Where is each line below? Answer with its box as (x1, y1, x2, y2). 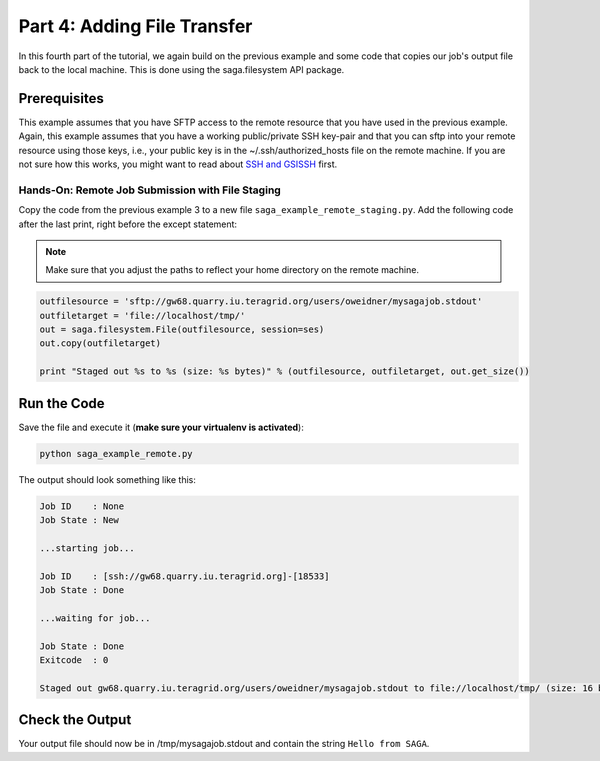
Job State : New (39, 515, 120, 526)
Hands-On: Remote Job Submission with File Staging (18, 183, 282, 197)
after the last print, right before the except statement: (18, 218, 238, 230)
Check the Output (18, 711, 132, 729)
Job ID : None (39, 500, 125, 512)
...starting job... (39, 542, 135, 554)
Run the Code (18, 395, 105, 412)
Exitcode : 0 (39, 655, 109, 666)
